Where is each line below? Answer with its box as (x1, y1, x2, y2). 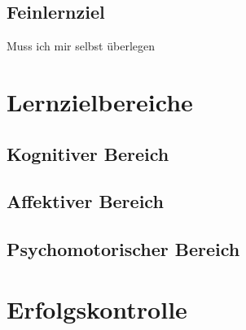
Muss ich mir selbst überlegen (7, 37, 155, 54)
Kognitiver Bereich (7, 141, 169, 166)
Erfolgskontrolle (7, 292, 187, 325)
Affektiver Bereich (7, 189, 164, 214)
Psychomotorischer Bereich (7, 237, 240, 262)
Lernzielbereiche (7, 85, 193, 118)
